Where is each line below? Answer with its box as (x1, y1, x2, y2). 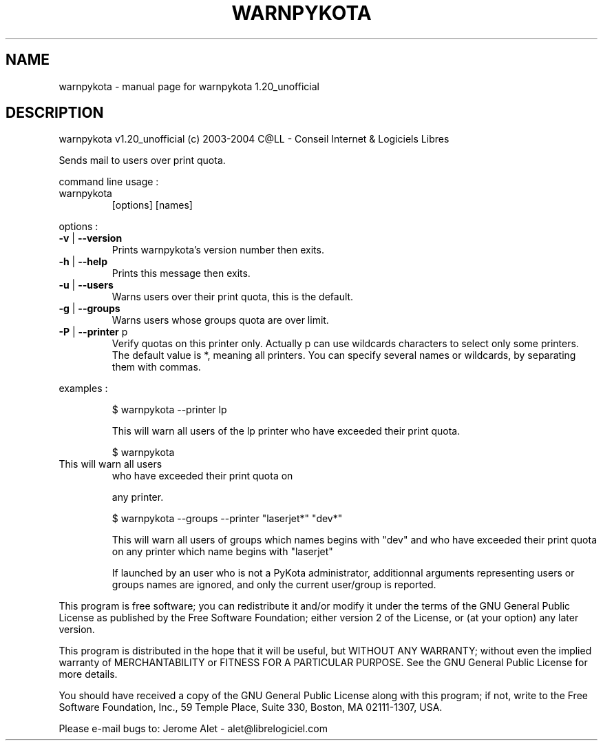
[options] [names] (112, 199, 193, 211)
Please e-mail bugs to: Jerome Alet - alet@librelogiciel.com (59, 723, 328, 735)
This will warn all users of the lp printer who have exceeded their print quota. (112, 425, 461, 437)
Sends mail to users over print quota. (59, 154, 226, 167)
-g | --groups (59, 302, 120, 315)
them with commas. (112, 361, 201, 373)
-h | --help (59, 256, 107, 268)
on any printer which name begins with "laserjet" (112, 546, 333, 558)
